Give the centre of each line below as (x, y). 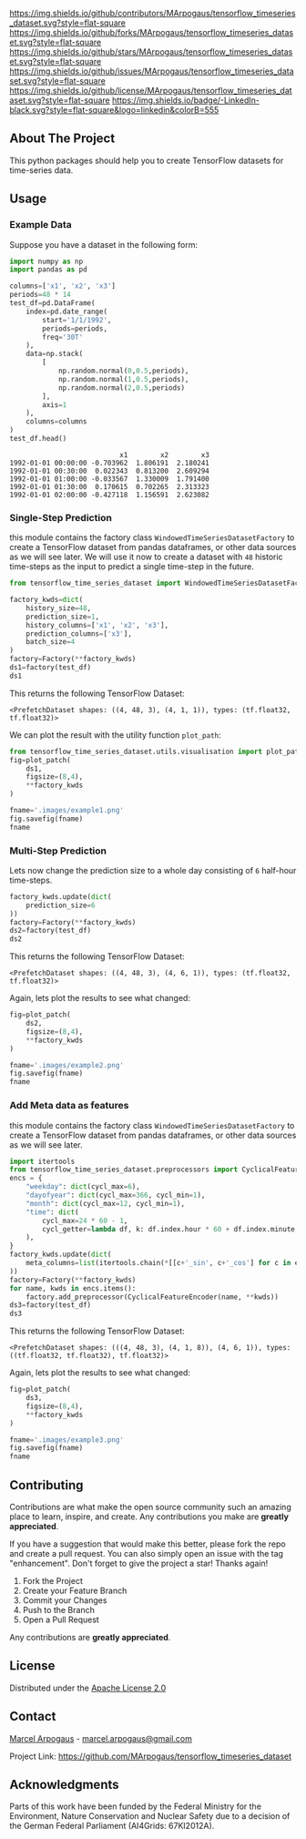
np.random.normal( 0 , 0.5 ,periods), (123, 371)
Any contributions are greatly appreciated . (90, 1637)
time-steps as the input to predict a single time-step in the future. (132, 567)
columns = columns (57, 422)
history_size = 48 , (59, 608)
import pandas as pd (49, 270)
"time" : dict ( (52, 1212)
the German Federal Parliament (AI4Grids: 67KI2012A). (112, 1826)
